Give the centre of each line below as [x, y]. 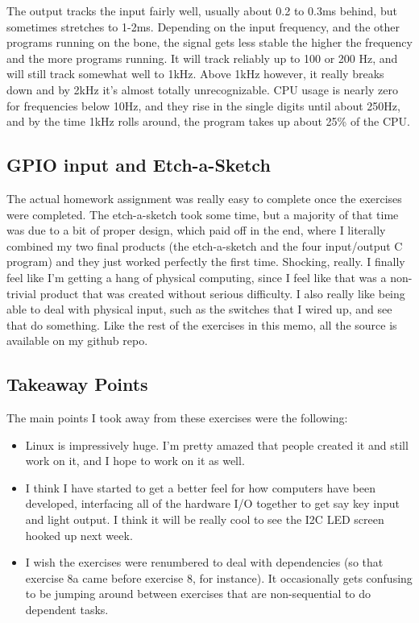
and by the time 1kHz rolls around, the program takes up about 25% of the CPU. [209, 121]
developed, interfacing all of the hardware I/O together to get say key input [212, 503]
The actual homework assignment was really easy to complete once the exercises [204, 198]
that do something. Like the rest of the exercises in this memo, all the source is [202, 324]
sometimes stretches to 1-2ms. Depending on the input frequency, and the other [203, 26]
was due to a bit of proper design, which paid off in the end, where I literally [196, 230]
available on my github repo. [77, 341]
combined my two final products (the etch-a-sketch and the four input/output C [205, 245]
